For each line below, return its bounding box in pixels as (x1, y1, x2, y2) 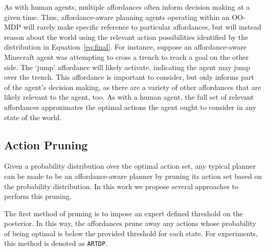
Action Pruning (4, 137, 88, 152)
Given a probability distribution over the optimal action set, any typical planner (4, 161, 256, 171)
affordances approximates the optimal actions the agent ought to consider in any (4, 101, 257, 112)
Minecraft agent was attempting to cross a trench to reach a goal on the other (4, 51, 249, 62)
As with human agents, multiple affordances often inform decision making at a (4, 2, 250, 12)
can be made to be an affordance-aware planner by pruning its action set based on (4, 170, 262, 181)
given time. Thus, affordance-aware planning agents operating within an (4, 11, 230, 22)
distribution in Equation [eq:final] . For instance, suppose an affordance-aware (4, 41, 247, 52)
